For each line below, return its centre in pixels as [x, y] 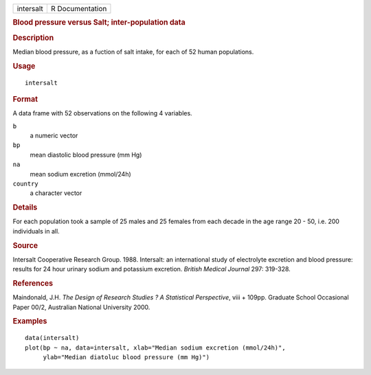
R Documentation [79, 9]
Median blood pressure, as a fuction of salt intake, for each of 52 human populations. [133, 52]
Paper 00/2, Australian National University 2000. [81, 307]
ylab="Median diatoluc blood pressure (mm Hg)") [126, 357]
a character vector [56, 193]
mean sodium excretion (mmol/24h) [81, 174]
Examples [30, 321]
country [26, 183]
